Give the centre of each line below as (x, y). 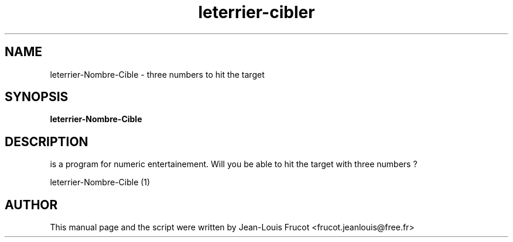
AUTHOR (31, 205)
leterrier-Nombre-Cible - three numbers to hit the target (157, 74)
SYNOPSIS (37, 97)
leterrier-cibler (256, 12)
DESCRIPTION (47, 141)
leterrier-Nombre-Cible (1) (100, 182)
